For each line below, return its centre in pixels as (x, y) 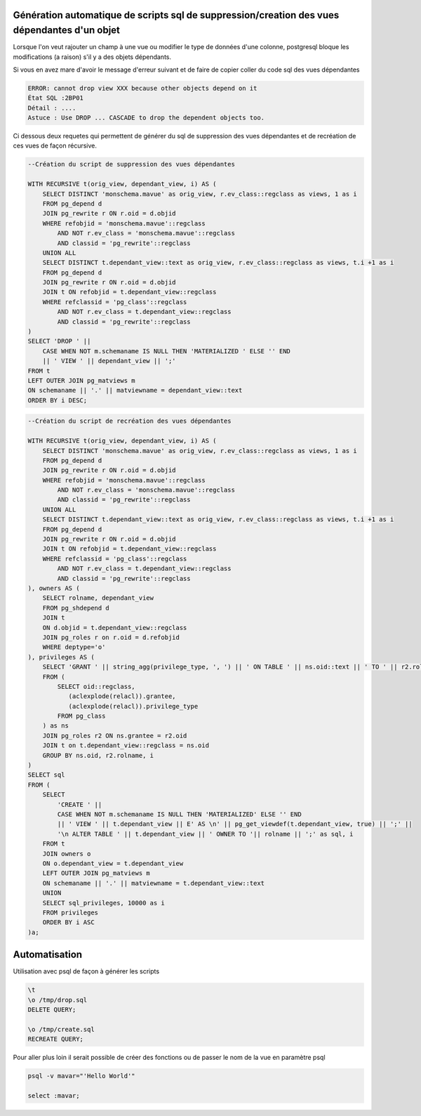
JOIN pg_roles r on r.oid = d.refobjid (111, 637)
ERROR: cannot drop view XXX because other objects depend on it (142, 88)
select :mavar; (54, 1095)
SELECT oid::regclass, (96, 686)
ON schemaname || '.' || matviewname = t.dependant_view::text (154, 883)
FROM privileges (70, 912)
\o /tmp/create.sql (61, 1029)
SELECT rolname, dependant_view (98, 598)
